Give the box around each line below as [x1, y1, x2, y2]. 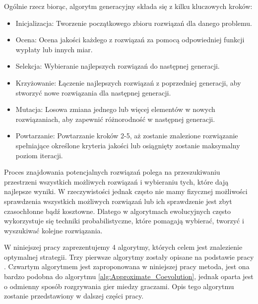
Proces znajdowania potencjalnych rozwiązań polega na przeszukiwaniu [4, 167, 220, 177]
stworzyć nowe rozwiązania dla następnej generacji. [15, 87, 171, 98]
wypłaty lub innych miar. [15, 44, 93, 54]
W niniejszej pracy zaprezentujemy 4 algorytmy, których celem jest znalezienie [4, 242, 243, 252]
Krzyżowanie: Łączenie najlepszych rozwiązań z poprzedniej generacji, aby [15, 77, 241, 88]
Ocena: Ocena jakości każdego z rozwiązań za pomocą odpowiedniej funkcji [15, 34, 245, 45]
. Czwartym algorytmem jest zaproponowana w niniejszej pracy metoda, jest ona [4, 261, 250, 272]
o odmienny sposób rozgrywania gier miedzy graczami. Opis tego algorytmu [4, 281, 234, 291]
